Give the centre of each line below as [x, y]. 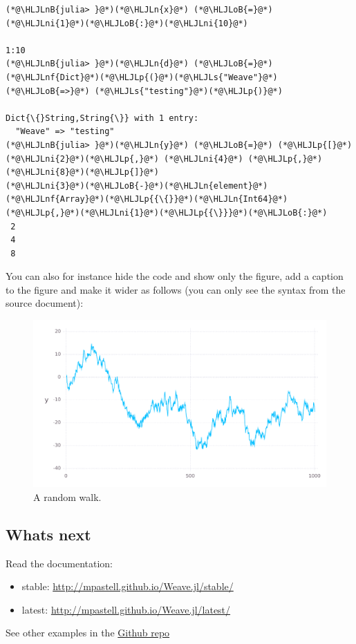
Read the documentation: [59, 563]
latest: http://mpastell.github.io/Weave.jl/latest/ [126, 609]
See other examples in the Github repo [88, 633]
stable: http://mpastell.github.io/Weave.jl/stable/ [128, 586]
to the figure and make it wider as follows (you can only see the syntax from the [176, 289]
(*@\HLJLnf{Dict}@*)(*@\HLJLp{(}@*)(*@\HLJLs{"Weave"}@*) [142, 77]
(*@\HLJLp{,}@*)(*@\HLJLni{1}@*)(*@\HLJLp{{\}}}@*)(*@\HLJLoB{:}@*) [167, 212]
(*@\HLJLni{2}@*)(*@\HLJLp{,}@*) [82, 159]
